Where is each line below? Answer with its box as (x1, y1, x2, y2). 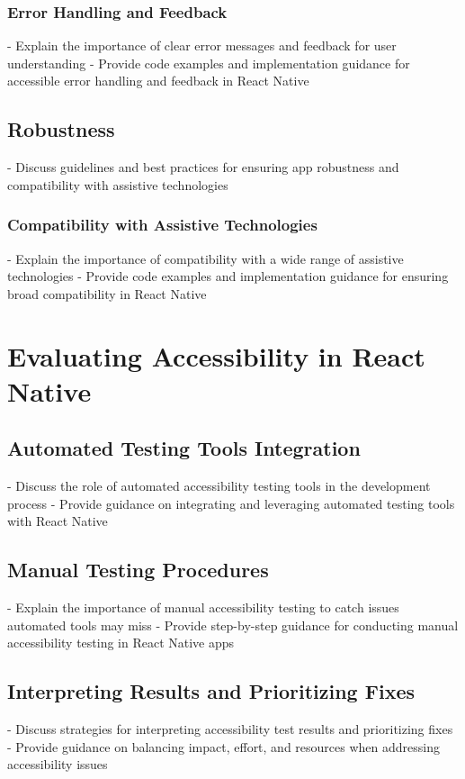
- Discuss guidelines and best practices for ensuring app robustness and (7, 158, 399, 177)
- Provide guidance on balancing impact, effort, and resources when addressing (7, 737, 440, 756)
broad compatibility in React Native (7, 284, 207, 303)
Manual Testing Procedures (7, 556, 269, 584)
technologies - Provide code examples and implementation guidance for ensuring (7, 267, 449, 285)
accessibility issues (7, 755, 108, 774)
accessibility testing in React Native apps (7, 633, 235, 652)
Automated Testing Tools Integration (7, 434, 361, 462)
